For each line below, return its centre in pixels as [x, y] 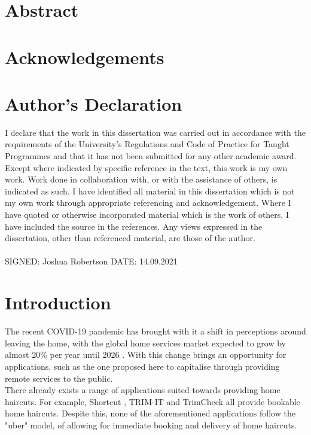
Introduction [58, 302]
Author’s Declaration [94, 103]
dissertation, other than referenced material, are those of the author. [130, 238]
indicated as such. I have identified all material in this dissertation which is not [150, 191]
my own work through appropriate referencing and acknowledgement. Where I [148, 203]
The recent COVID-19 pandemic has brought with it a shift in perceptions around [155, 331]
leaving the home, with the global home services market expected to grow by [145, 343]
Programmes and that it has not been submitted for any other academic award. [151, 156]
